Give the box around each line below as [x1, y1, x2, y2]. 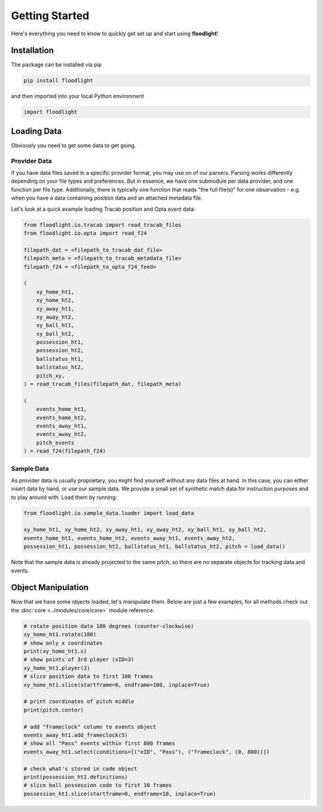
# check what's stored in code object [23, 765, 138, 772]
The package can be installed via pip [11, 61, 102, 68]
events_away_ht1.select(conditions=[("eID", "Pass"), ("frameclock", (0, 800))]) [23, 749, 270, 755]
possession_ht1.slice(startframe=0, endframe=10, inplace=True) [23, 790, 217, 797]
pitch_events [36, 439, 75, 446]
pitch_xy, [36, 372, 65, 379]
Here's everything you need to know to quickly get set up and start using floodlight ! [11, 30, 218, 37]
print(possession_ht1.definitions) [23, 773, 128, 780]
